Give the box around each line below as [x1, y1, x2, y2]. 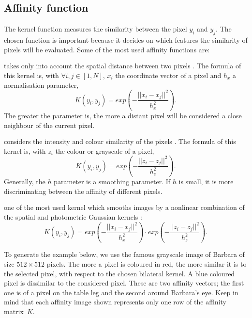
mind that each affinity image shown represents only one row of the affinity [4, 297, 226, 307]
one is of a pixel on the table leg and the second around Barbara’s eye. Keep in [4, 287, 238, 297]
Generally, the [4, 176, 45, 187]
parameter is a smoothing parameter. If [54, 176, 171, 187]
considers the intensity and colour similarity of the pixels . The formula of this [4, 136, 236, 146]
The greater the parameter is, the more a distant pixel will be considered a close [4, 110, 242, 120]
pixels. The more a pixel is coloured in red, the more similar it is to [46, 259, 247, 269]
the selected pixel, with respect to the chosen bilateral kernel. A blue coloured [4, 268, 235, 278]
